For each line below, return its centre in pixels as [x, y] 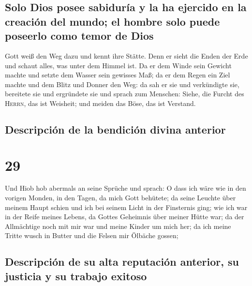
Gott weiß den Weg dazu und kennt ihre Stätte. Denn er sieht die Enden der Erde [126, 55]
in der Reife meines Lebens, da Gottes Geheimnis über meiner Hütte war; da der [125, 217]
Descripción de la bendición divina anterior [115, 129]
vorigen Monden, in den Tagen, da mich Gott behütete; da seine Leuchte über [120, 198]
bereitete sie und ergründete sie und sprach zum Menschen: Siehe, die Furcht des [125, 94]
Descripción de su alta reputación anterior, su [122, 262]
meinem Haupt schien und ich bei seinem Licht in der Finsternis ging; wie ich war [126, 207]
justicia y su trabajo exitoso [76, 276]
